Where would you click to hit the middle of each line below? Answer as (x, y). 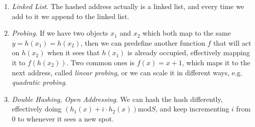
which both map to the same (187, 33)
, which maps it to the (216, 62)
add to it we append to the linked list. (71, 16)
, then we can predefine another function (143, 42)
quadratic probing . (39, 82)
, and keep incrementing (192, 109)
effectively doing (37, 109)
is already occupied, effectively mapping (189, 52)
